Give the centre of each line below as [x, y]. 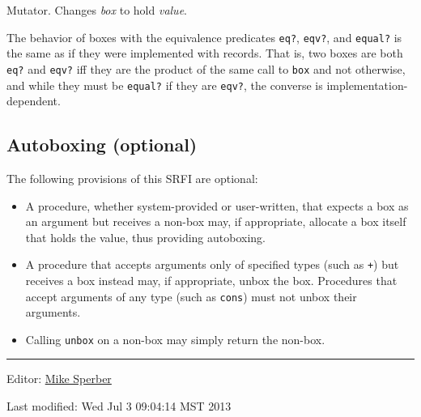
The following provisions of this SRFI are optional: [132, 178]
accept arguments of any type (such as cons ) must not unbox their [191, 296]
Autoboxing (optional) [102, 145]
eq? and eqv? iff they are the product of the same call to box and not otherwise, [206, 68]
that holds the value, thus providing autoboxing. [145, 237]
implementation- [367, 85]
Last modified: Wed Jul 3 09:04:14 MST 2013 [119, 406]
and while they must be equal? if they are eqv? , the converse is [165, 85]
